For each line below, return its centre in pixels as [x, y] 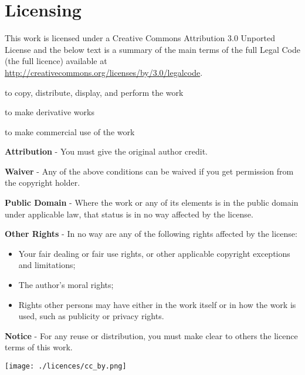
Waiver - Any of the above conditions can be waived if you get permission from [149, 171]
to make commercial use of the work [70, 131]
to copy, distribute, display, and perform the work [94, 92]
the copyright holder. [43, 183]
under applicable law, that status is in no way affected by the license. [129, 214]
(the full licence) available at [56, 61]
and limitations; [47, 265]
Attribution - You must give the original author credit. [106, 151]
